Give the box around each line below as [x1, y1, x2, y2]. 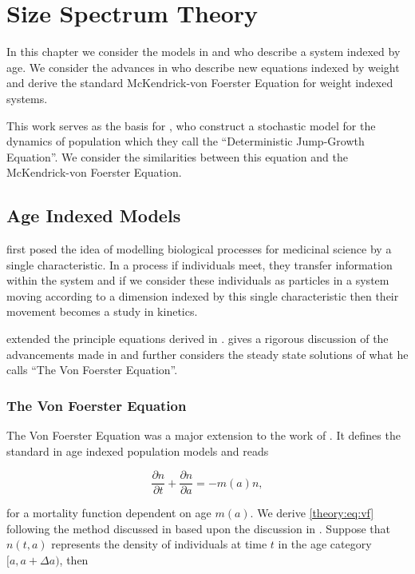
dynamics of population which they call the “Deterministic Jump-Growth [6, 133, 365, 149]
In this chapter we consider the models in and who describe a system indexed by [6, 43, 401, 60]
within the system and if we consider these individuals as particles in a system [6, 272, 389, 289]
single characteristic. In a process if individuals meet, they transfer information [6, 256, 393, 273]
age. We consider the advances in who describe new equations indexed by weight [6, 58, 400, 75]
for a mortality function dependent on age [6, 504, 211, 521]
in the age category [278, 536, 372, 552]
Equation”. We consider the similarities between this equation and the [6, 148, 348, 165]
